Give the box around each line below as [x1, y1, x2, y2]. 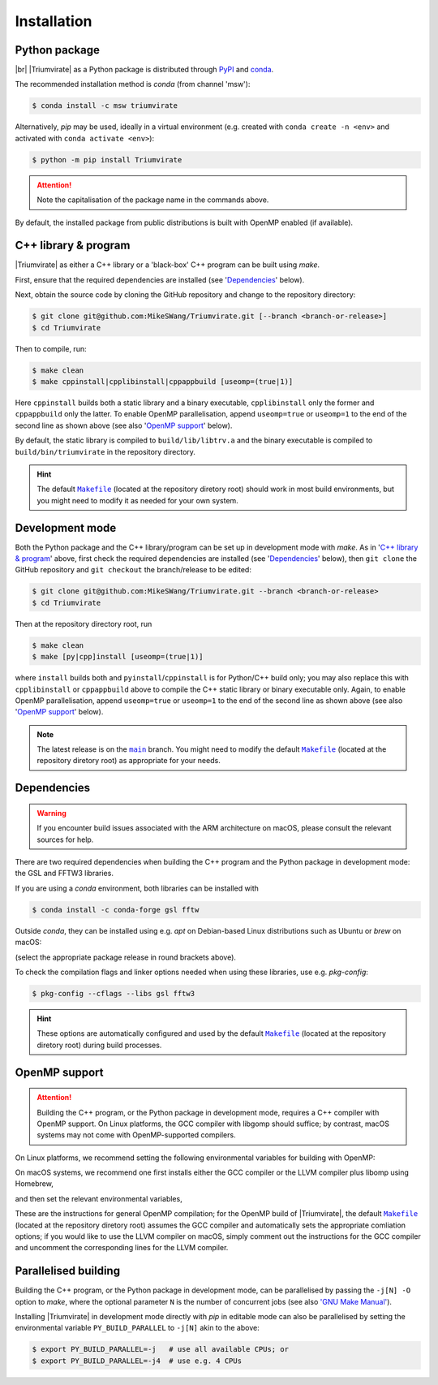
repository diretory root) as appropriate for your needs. [36, 756, 221, 766]
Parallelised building [15, 1264, 121, 1278]
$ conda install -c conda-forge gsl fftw [32, 905, 200, 914]
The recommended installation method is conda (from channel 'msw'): [15, 80, 251, 89]
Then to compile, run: [15, 343, 87, 353]
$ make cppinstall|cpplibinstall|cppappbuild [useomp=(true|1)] [32, 377, 294, 386]
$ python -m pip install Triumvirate [32, 155, 182, 164]
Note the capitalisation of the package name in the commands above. [36, 195, 269, 205]
